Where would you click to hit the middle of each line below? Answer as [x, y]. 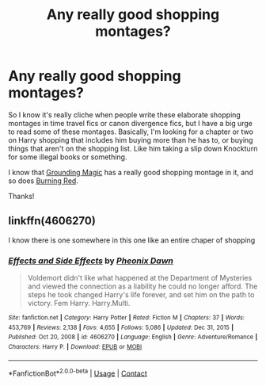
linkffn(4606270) [52, 221]
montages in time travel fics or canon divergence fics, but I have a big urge [131, 123]
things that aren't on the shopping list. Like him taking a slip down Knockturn [133, 148]
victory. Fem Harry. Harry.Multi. [79, 304]
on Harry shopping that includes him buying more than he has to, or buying [131, 139]
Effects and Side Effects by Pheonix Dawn [91, 261]
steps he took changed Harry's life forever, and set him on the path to [141, 295]
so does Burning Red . [44, 181]
